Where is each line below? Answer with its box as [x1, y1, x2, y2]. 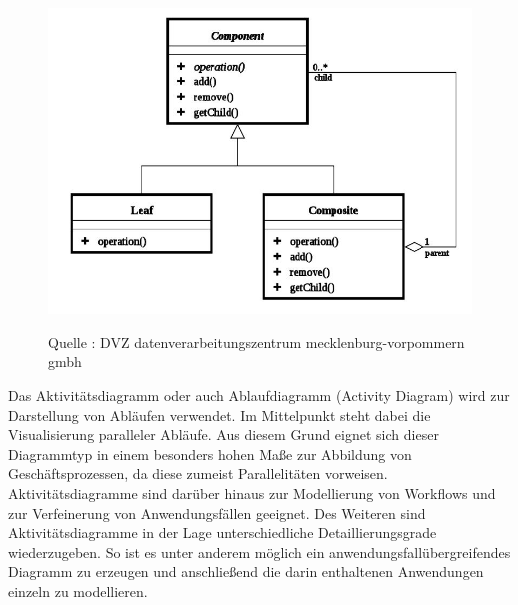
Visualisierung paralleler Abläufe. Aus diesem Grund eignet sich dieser [8, 424, 439, 445]
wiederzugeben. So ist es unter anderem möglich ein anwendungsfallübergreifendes [8, 541, 511, 562]
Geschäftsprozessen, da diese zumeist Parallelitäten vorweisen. [8, 463, 388, 484]
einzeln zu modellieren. [8, 580, 148, 601]
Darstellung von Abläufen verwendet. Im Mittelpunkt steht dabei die [8, 404, 431, 425]
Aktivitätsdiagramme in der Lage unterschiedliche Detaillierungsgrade [8, 522, 437, 543]
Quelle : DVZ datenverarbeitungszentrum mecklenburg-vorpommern [48, 331, 465, 352]
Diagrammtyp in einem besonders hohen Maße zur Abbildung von [8, 443, 412, 464]
